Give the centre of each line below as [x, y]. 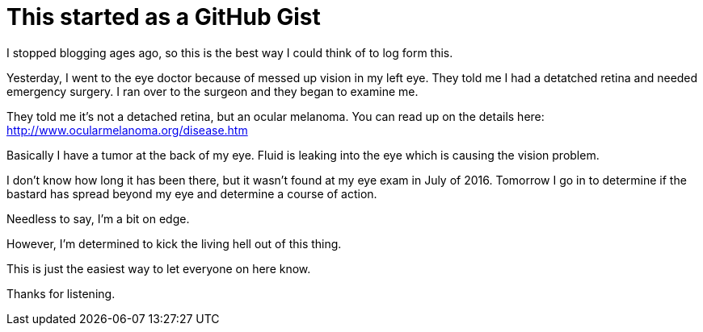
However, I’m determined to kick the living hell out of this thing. [174, 243]
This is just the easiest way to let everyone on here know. [159, 268]
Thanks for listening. [61, 293]
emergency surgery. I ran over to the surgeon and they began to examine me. [213, 91]
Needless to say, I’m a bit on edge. [98, 218]
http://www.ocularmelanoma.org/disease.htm [127, 130]
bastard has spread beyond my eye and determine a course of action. [192, 193]
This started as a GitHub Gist [164, 17]
